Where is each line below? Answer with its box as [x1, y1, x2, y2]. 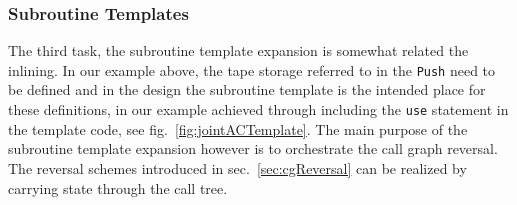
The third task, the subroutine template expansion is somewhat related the [8, 40, 469, 61]
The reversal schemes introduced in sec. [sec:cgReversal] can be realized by [8, 157, 467, 178]
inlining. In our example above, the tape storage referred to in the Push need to [8, 59, 496, 80]
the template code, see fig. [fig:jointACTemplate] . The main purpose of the [8, 118, 468, 139]
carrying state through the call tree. [8, 177, 228, 198]
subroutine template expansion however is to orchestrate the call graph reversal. [8, 138, 498, 159]
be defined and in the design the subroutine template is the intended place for [8, 79, 486, 100]
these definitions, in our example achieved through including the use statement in [8, 99, 509, 120]
